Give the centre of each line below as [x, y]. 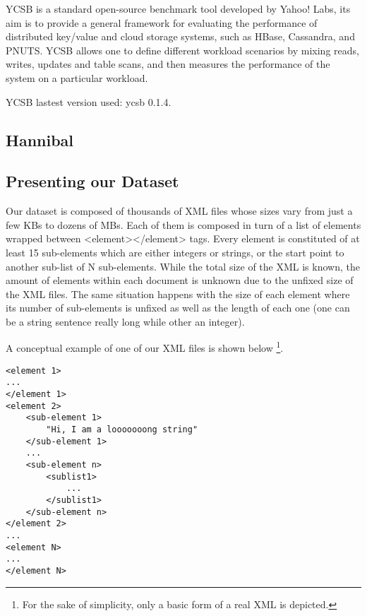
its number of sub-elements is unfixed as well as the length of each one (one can [178, 308]
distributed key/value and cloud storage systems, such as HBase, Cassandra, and [180, 36]
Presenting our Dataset [92, 181]
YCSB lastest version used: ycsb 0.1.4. [89, 101]
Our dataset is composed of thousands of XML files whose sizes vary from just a [179, 211]
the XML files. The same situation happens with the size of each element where [178, 294]
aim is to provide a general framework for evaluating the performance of [162, 22]
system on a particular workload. [77, 77]
